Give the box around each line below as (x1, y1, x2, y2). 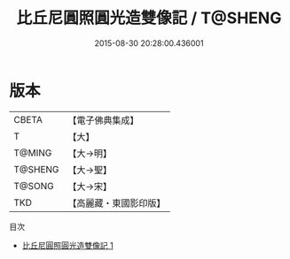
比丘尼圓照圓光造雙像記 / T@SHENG (16, 8, 282, 28)
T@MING (13, 147, 52, 159)
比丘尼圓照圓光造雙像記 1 (21, 240, 114, 250)
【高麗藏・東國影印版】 (67, 196, 166, 209)
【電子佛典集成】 (67, 114, 139, 126)
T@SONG (13, 179, 55, 192)
